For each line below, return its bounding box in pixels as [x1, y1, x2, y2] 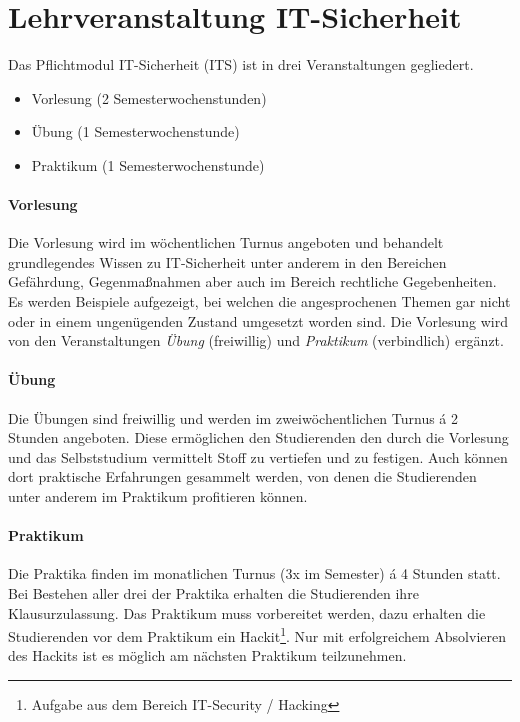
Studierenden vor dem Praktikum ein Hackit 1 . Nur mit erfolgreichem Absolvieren [8, 623, 506, 646]
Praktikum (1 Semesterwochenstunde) [31, 154, 265, 175]
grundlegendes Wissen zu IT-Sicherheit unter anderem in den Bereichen [8, 251, 447, 272]
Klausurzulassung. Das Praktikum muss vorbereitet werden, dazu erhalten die [8, 602, 486, 623]
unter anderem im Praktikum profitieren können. [8, 486, 308, 507]
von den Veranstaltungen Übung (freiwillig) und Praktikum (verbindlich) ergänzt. [8, 330, 504, 351]
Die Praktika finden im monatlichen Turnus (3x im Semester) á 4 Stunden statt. [8, 563, 501, 584]
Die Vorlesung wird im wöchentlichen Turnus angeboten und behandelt [8, 232, 444, 253]
